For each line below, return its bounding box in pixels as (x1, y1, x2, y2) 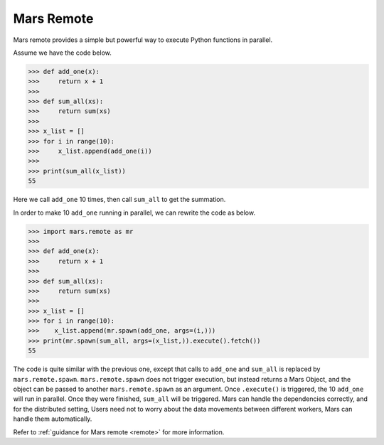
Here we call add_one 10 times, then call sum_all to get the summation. (13, 195, 226, 204)
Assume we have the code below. (13, 48, 112, 57)
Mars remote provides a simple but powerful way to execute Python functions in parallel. (13, 36, 273, 44)
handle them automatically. (13, 414, 92, 423)
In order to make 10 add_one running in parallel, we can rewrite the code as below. (13, 208, 256, 217)
